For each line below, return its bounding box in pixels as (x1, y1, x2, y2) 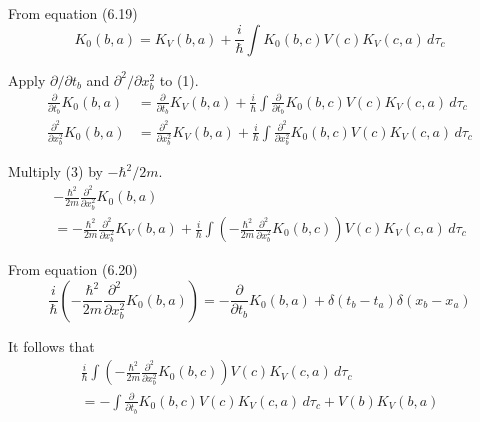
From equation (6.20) (8, 259, 138, 280)
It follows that (8, 335, 95, 356)
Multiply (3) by (8, 161, 103, 182)
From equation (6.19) (8, 3, 138, 23)
